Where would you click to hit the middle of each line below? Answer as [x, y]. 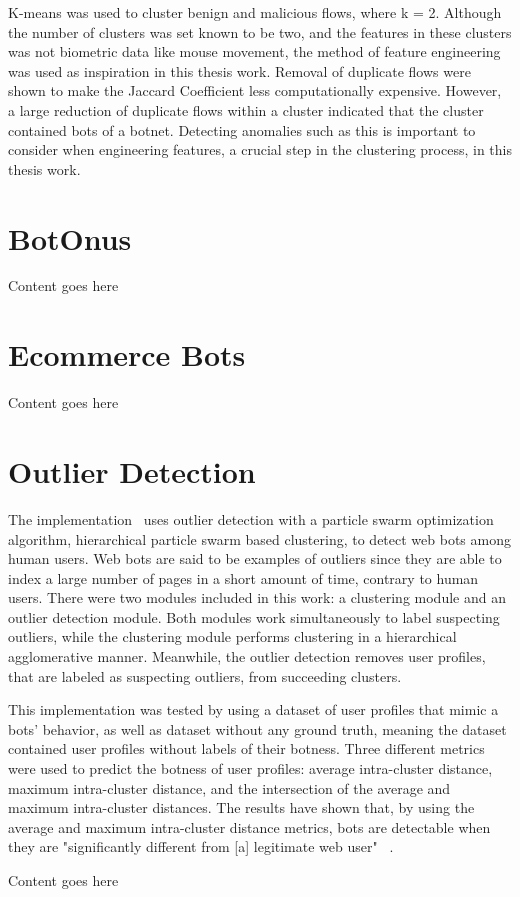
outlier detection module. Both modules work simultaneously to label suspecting [254, 616]
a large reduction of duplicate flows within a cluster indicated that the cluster [246, 109]
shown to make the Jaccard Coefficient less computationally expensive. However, [255, 90]
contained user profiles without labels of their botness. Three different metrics [246, 748]
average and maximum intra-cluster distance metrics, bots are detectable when [249, 826]
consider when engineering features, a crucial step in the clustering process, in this [260, 149]
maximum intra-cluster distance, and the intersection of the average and [229, 787]
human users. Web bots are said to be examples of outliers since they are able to [255, 558]
